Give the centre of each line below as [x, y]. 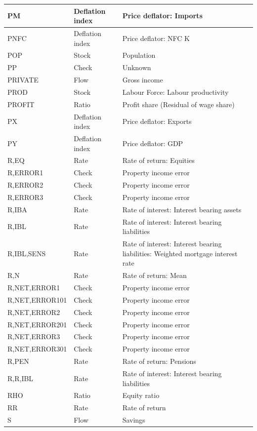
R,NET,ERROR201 [37, 324]
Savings [134, 420]
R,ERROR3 [25, 197]
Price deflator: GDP [153, 143]
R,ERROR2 [25, 185]
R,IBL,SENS [27, 253]
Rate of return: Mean [154, 275]
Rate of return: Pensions [159, 361]
